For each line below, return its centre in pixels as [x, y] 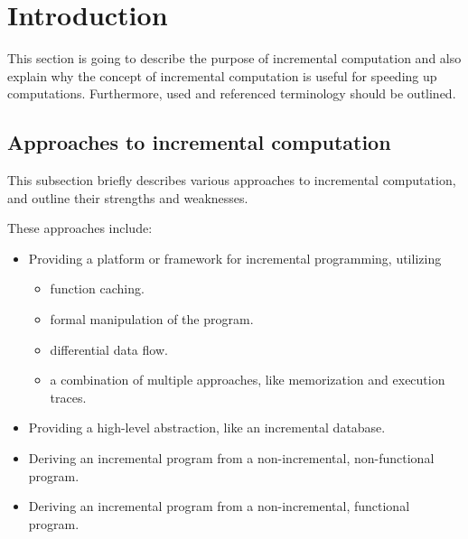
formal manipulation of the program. [152, 319]
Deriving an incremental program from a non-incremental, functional [219, 506]
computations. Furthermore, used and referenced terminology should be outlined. [232, 93]
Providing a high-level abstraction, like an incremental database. [207, 427]
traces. [68, 397]
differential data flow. [109, 349]
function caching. [97, 288]
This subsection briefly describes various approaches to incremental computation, [232, 180]
